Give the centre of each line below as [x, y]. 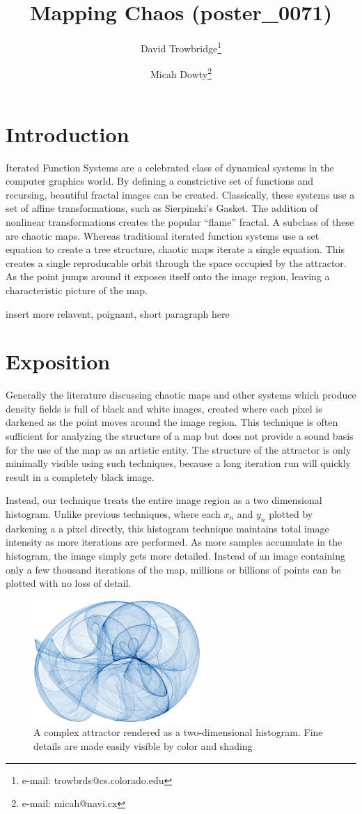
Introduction [68, 133]
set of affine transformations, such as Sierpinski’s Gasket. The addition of [162, 208]
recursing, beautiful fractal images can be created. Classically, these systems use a [180, 194]
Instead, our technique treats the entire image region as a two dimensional [164, 500]
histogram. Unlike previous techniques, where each [113, 513]
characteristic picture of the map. [77, 290]
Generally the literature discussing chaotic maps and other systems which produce [181, 395]
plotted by [291, 513]
